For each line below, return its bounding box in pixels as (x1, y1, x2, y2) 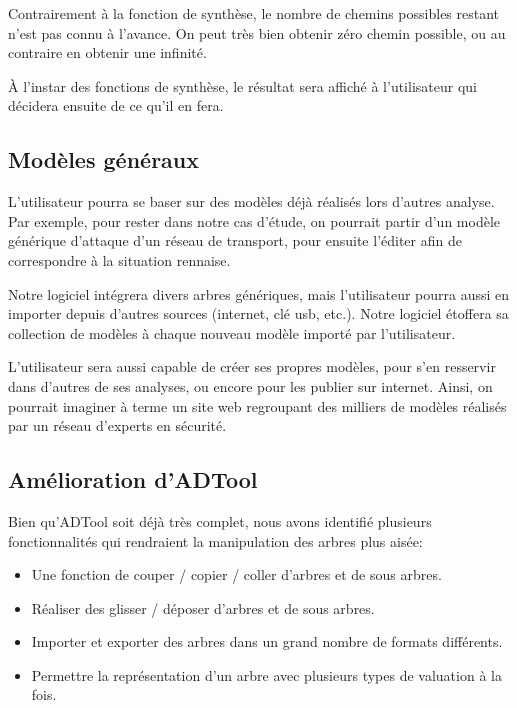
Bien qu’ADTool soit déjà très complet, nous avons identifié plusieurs (8, 510, 432, 531)
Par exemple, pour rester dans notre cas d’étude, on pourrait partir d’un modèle (8, 210, 500, 231)
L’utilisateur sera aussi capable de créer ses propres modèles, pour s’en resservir (8, 356, 496, 377)
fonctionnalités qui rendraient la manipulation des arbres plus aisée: (8, 530, 423, 551)
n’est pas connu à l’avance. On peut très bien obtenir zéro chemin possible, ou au (8, 22, 506, 43)
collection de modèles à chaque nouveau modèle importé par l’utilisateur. (8, 322, 456, 343)
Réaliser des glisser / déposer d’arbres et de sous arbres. (31, 597, 375, 618)
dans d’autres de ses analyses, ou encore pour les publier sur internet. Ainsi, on (8, 375, 493, 396)
